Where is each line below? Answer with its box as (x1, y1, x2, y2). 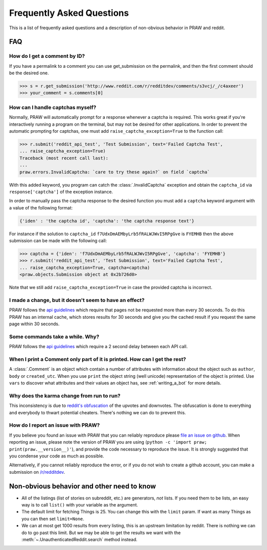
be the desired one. (9, 70, 49, 76)
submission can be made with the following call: (9, 238, 107, 244)
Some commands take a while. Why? (9, 333, 99, 340)
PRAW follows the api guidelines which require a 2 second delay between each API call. (9, 344, 188, 350)
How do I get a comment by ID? (9, 52, 85, 59)
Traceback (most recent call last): (19, 155, 109, 161)
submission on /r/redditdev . (9, 469, 65, 475)
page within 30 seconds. (9, 321, 60, 327)
